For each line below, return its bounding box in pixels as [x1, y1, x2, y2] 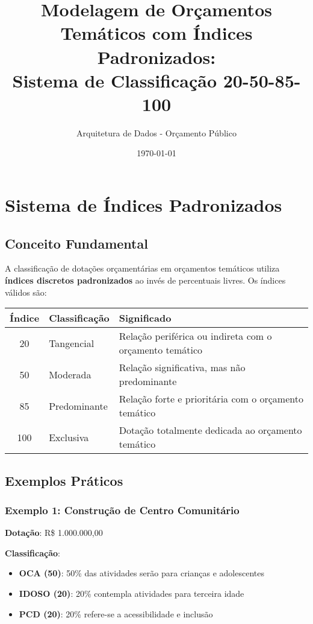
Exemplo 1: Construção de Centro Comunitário [5, 502, 240, 517]
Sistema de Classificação [12, 68, 217, 92]
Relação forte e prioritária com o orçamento [119, 392, 303, 406]
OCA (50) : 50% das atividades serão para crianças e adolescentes [19, 567, 264, 579]
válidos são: [5, 285, 47, 298]
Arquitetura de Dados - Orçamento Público [76, 126, 237, 139]
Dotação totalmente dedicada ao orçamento [119, 423, 302, 438]
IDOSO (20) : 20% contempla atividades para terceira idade [19, 587, 244, 600]
